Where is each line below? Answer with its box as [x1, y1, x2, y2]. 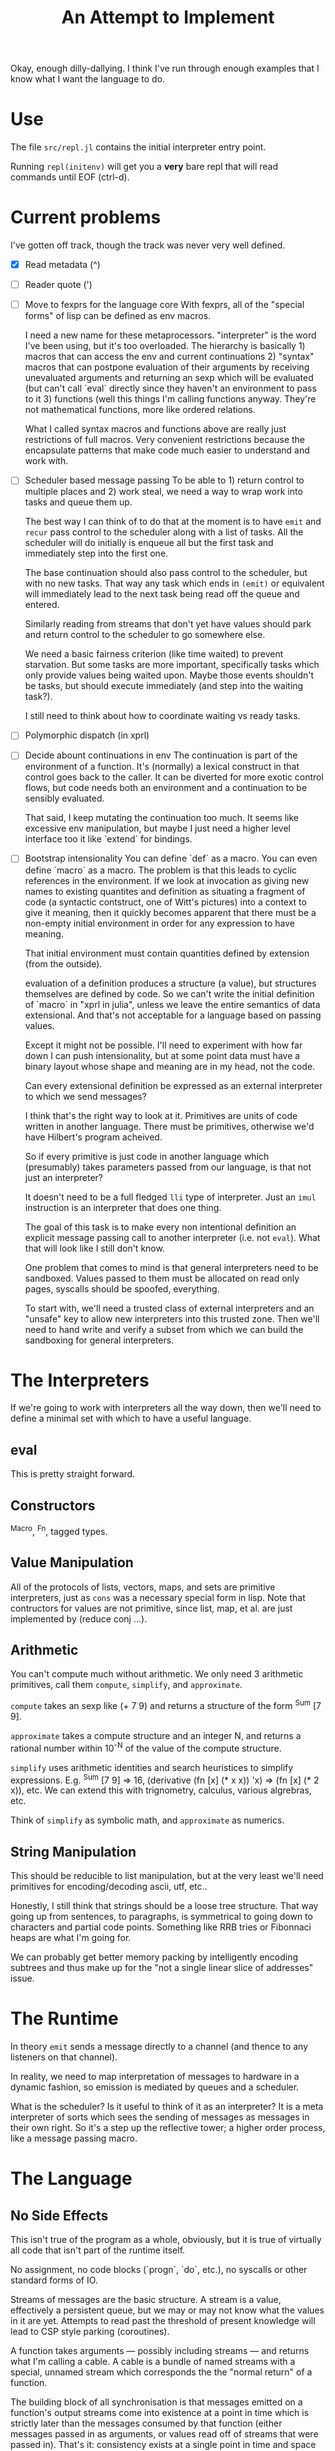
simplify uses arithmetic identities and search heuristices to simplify [10, 1761, 294, 1773]
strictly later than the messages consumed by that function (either [10, 2417, 283, 2430]
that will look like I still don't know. [24, 1242, 165, 1254]
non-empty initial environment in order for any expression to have [24, 917, 296, 929]
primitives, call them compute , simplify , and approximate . [10, 1679, 243, 1691]
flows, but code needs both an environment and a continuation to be [24, 782, 308, 794]
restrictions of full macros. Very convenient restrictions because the [24, 434, 306, 446]
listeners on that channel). [10, 2051, 118, 2063]
